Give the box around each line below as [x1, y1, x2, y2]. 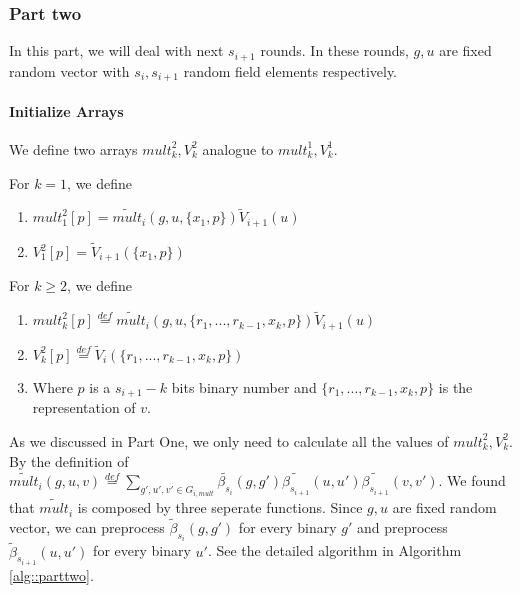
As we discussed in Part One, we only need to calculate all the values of [9, 430, 449, 451]
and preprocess [356, 516, 448, 537]
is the [438, 376, 473, 397]
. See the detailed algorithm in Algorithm [207, 540, 462, 561]
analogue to [202, 138, 274, 159]
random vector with [9, 60, 130, 81]
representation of [32, 397, 136, 418]
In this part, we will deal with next [9, 40, 224, 61]
